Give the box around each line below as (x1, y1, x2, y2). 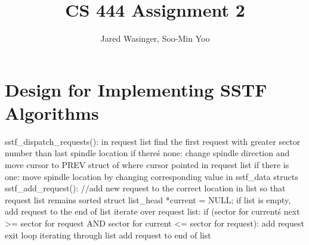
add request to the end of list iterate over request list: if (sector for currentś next (5, 205, 300, 218)
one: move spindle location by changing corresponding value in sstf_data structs (5, 170, 298, 182)
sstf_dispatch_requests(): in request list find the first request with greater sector (5, 135, 301, 147)
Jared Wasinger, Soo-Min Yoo (100, 32, 210, 45)
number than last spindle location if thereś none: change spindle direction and (5, 147, 290, 159)
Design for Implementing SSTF (5, 77, 267, 101)
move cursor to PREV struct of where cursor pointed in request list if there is (5, 159, 289, 171)
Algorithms (5, 100, 99, 125)
